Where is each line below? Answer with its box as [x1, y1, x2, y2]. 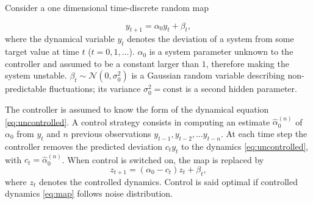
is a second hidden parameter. [185, 82, 297, 95]
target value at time [5, 45, 79, 58]
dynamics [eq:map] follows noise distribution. [5, 187, 173, 200]
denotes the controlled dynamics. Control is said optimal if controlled [38, 175, 298, 188]
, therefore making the [206, 57, 289, 69]
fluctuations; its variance [49, 82, 141, 95]
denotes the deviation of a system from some [127, 32, 294, 45]
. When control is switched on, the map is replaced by [62, 153, 264, 166]
